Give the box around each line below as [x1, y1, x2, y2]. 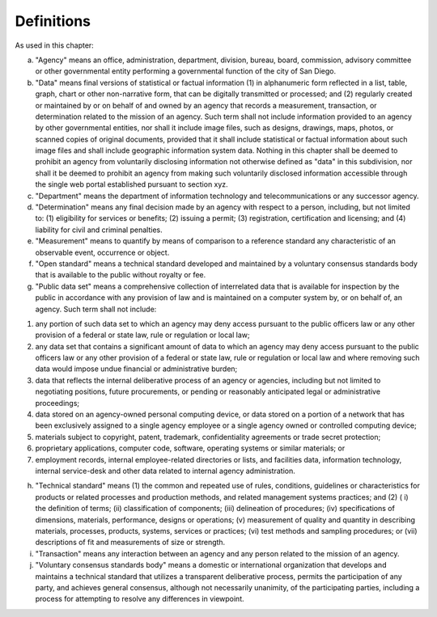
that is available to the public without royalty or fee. [35, 270, 206, 280]
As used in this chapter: [15, 40, 95, 50]
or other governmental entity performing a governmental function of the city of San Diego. [35, 66, 336, 76]
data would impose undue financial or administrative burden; [35, 364, 238, 374]
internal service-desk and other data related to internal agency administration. [35, 466, 295, 475]
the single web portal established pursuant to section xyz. [35, 180, 228, 189]
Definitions [15, 12, 91, 30]
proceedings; [35, 398, 80, 408]
